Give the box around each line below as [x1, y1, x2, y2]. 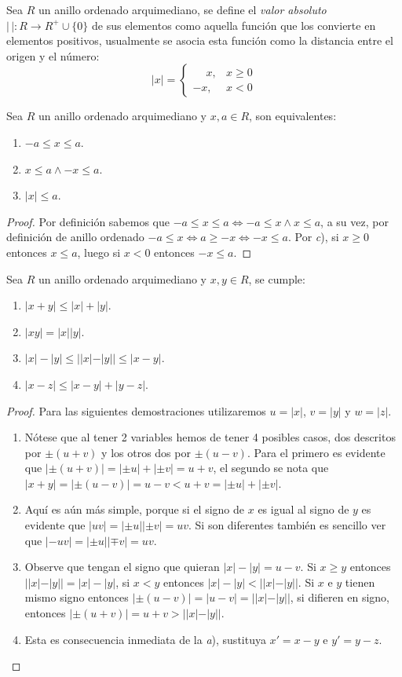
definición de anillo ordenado [6, 229, 144, 245]
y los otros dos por [101, 444, 191, 460]
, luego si [77, 243, 121, 260]
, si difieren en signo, [290, 589, 389, 606]
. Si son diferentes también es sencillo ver [188, 517, 386, 533]
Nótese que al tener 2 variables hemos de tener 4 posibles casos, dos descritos [24, 429, 396, 445]
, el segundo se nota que [213, 459, 329, 476]
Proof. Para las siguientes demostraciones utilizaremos [6, 402, 266, 419]
